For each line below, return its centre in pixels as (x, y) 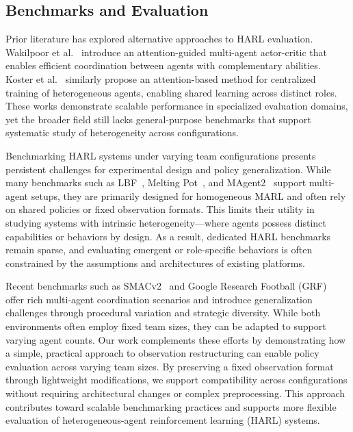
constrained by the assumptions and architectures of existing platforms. (155, 263)
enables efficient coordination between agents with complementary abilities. (163, 65)
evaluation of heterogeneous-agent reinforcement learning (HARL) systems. (163, 420)
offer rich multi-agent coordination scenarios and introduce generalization (159, 299)
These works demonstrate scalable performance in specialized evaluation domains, (177, 106)
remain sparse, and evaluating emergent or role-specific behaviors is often (159, 250)
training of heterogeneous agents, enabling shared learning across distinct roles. (171, 92)
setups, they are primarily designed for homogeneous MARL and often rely (188, 195)
